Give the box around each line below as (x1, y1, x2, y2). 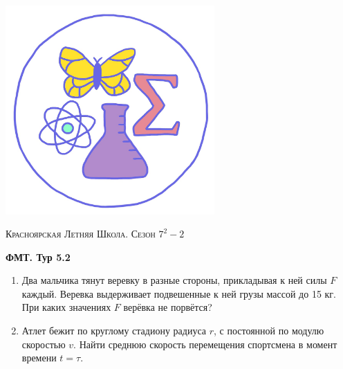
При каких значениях (21, 300, 111, 314)
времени (21, 350, 57, 365)
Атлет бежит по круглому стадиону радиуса (21, 323, 207, 338)
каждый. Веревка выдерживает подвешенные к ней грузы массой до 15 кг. (21, 286, 336, 300)
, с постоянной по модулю (214, 323, 324, 338)
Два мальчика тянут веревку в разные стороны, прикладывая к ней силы (21, 273, 327, 287)
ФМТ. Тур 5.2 (6, 249, 71, 264)
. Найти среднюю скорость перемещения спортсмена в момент (73, 336, 337, 351)
